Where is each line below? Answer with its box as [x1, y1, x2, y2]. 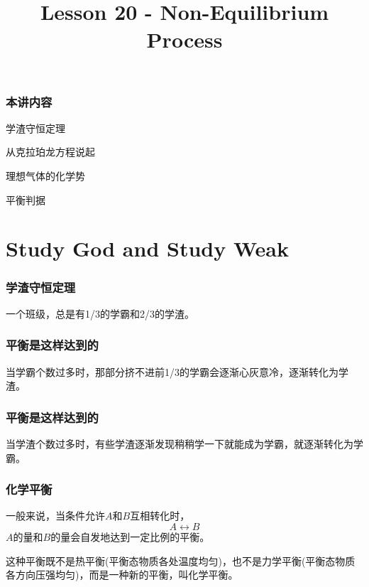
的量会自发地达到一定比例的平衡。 [50, 529, 210, 544]
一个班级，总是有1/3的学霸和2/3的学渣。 [6, 306, 194, 321]
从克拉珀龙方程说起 [6, 144, 95, 159]
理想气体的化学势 [6, 168, 85, 183]
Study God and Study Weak [6, 234, 289, 263]
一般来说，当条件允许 [6, 508, 105, 523]
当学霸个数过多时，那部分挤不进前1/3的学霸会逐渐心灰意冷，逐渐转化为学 [6, 364, 348, 379]
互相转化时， [130, 508, 190, 523]
